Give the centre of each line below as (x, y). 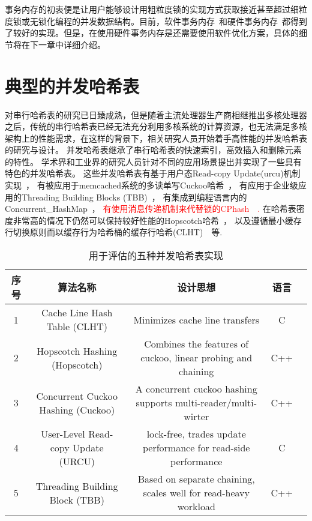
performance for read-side (196, 448)
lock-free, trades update (196, 434)
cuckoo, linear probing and (196, 358)
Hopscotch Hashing (77, 351)
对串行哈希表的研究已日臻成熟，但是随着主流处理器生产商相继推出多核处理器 (156, 114)
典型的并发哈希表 (72, 86)
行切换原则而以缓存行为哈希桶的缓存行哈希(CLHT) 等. (114, 232)
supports (154, 403)
